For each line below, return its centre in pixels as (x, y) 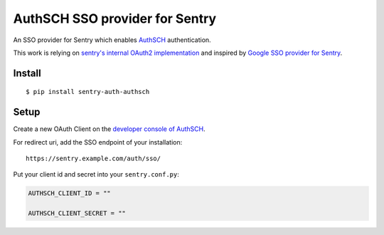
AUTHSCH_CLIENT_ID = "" (70, 193)
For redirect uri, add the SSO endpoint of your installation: (98, 142)
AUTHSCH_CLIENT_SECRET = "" (77, 213)
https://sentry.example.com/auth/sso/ (94, 159)
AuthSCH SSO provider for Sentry (115, 19)
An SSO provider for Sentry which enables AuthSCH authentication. (112, 40)
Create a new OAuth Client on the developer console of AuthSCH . (109, 129)
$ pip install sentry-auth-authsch (88, 92)
